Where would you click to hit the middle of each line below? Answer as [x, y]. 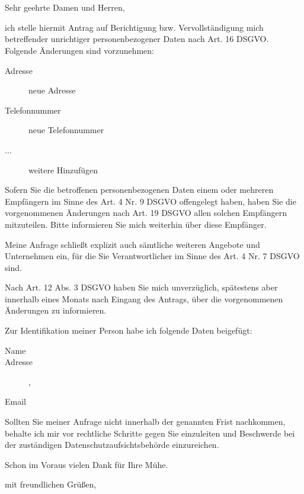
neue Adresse [52, 90]
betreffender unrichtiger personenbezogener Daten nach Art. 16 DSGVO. [137, 39]
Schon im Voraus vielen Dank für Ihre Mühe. [87, 464]
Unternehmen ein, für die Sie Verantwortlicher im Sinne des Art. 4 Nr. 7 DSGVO [152, 256]
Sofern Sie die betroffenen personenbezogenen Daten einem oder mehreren [139, 190]
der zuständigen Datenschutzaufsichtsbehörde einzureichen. [112, 445]
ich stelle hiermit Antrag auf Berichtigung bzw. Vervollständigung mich [134, 27]
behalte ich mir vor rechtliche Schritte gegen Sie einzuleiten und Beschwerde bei [150, 433]
